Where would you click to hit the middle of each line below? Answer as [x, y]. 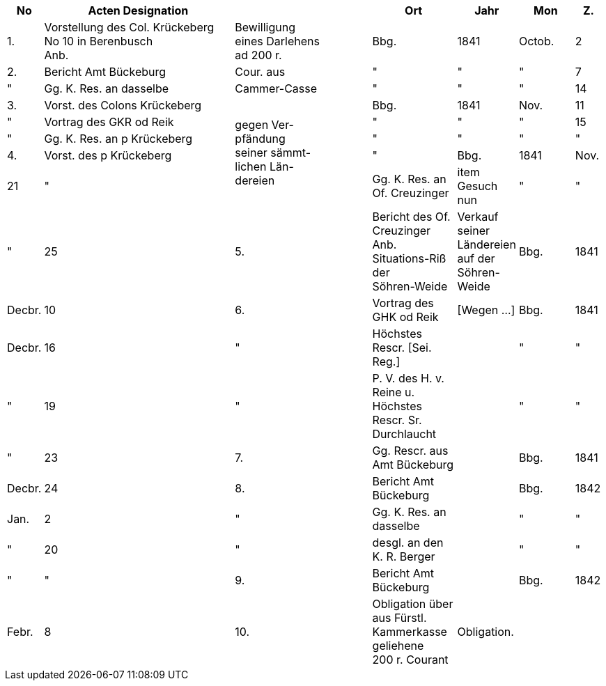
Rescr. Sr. [397, 420]
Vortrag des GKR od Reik [109, 122]
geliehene [398, 646]
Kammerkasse [410, 632]
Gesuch [477, 186]
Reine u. [394, 392]
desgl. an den [408, 543]
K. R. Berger [404, 556]
